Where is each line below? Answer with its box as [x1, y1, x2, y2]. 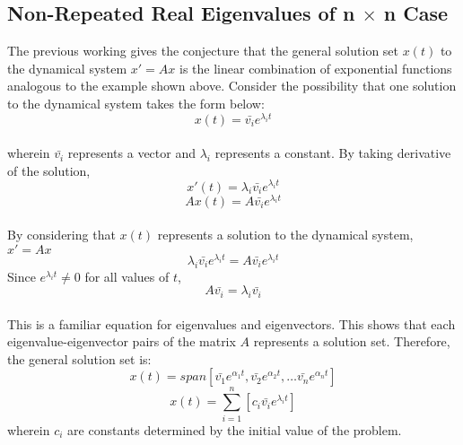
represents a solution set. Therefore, [253, 332, 450, 351]
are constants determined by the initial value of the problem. [67, 420, 402, 439]
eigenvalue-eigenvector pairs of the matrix [7, 332, 236, 351]
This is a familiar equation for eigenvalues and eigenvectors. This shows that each [7, 314, 456, 333]
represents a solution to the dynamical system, [157, 225, 414, 244]
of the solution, [7, 161, 91, 179]
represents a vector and [67, 144, 196, 162]
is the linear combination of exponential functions [179, 58, 452, 77]
